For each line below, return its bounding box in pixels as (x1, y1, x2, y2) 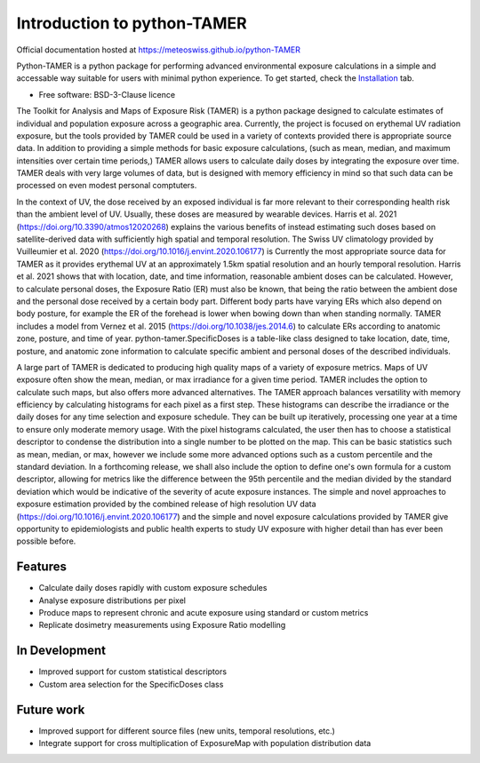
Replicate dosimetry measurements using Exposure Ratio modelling (38, 620, 286, 631)
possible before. (16, 536, 76, 546)
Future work (16, 702, 85, 717)
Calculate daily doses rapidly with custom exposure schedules (38, 583, 268, 593)
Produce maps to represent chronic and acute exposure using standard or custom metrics (38, 608, 369, 618)
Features (16, 560, 67, 575)
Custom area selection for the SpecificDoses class (38, 679, 224, 689)
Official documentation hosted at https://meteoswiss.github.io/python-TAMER (16, 44, 301, 55)
